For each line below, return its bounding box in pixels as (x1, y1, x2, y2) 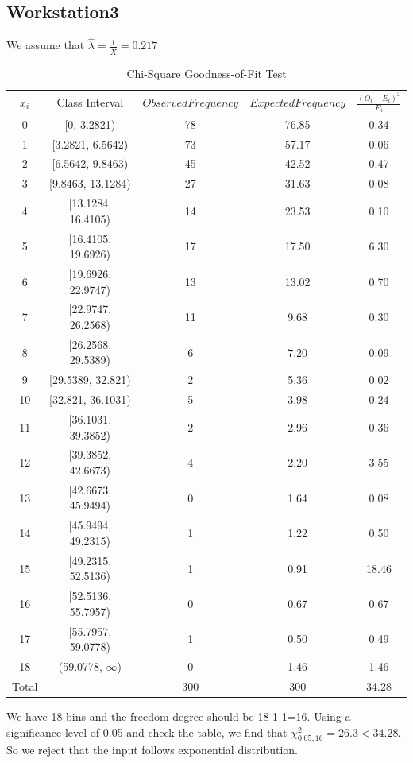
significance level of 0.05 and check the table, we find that (6, 723, 288, 740)
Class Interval (56, 94, 124, 110)
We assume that (6, 37, 85, 53)
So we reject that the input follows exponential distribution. (6, 742, 298, 758)
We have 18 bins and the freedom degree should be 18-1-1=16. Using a (6, 707, 351, 724)
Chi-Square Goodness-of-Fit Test (126, 65, 287, 82)
